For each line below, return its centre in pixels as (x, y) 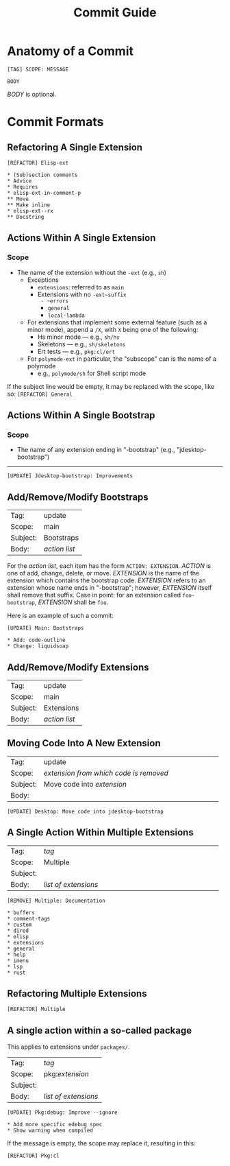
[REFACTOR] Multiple (37, 1010)
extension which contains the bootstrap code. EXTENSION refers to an (106, 580)
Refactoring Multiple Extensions (77, 994)
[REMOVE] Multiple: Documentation (56, 901)
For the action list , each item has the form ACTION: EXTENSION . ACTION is (109, 566)
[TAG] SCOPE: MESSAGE (38, 69)
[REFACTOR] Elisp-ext (38, 163)
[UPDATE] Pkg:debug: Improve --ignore (62, 1113)
